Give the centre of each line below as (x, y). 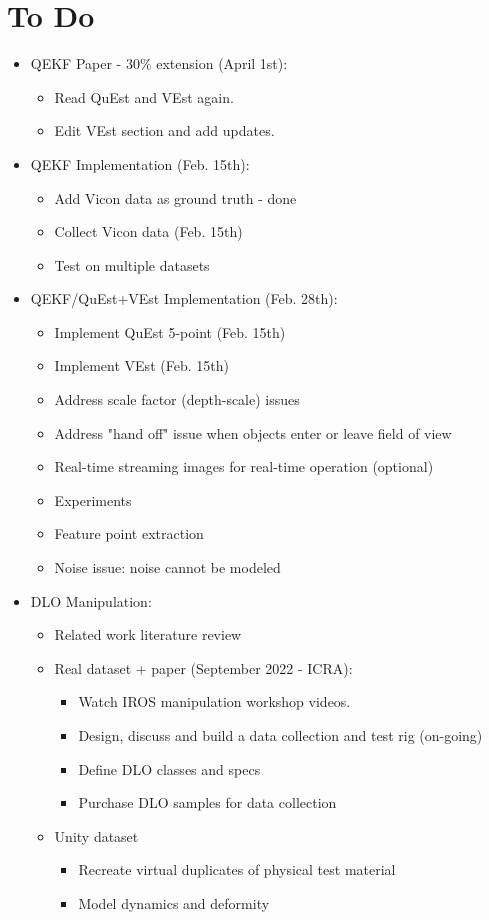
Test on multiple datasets (132, 264)
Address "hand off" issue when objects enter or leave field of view (253, 432)
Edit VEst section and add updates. (164, 130)
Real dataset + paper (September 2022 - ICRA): (203, 667)
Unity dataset (96, 835)
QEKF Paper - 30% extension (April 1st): (159, 63)
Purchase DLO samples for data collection (207, 802)
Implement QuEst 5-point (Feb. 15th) (170, 331)
